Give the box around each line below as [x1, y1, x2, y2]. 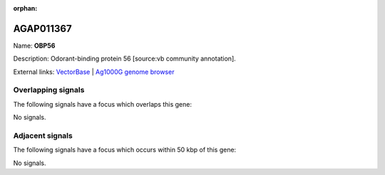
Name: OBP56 [13, 41, 56, 50]
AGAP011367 [13, 22, 72, 35]
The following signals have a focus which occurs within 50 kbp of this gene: [13, 146, 237, 154]
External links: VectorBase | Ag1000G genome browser [13, 68, 175, 76]
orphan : [13, 4, 38, 12]
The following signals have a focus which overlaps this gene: [13, 100, 192, 108]
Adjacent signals [13, 130, 73, 140]
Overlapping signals [13, 85, 85, 95]
